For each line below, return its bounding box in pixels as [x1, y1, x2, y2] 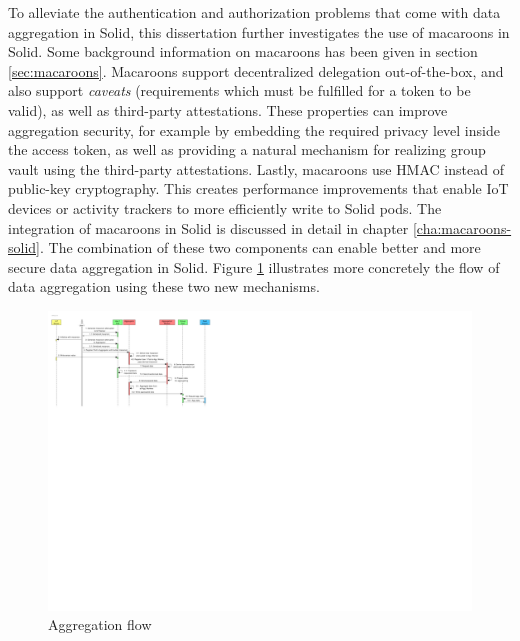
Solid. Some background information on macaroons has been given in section [8, 41, 478, 62]
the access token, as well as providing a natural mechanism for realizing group [8, 139, 486, 160]
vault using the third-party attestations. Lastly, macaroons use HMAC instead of [8, 158, 504, 179]
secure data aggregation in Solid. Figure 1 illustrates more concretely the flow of [8, 256, 500, 277]
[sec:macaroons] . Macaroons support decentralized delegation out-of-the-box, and [8, 60, 504, 81]
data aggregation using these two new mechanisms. [8, 276, 320, 297]
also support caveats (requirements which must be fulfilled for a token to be [8, 80, 471, 101]
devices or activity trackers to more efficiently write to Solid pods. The [8, 197, 442, 218]
